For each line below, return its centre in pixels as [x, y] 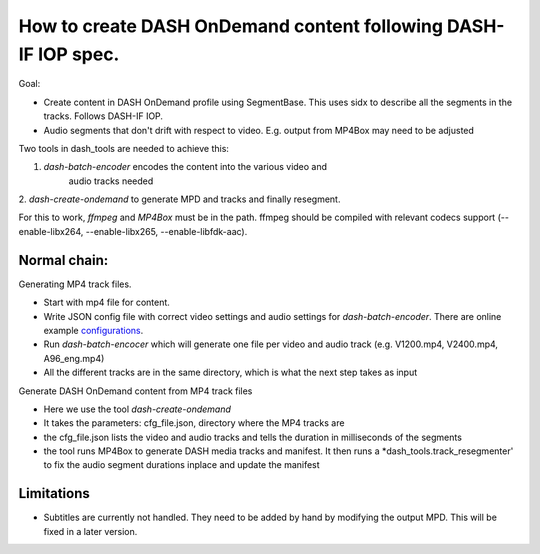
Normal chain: [63, 260]
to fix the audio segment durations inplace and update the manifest [181, 465]
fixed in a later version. [90, 531]
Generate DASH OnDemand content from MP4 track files [135, 391]
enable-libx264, [51, 231]
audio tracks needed [111, 181]
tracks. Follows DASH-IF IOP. [103, 116]
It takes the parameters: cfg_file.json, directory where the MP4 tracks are [194, 423]
